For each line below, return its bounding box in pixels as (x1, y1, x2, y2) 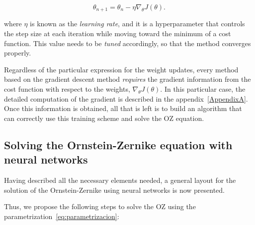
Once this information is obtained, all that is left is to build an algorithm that (4, 103, 242, 113)
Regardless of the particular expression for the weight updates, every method (4, 64, 239, 74)
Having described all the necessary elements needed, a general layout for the (4, 174, 236, 185)
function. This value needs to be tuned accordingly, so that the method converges (4, 38, 251, 48)
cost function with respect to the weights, (4, 84, 130, 94)
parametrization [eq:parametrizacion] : (4, 211, 119, 221)
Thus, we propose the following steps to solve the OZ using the (4, 201, 196, 212)
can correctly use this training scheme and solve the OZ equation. (4, 112, 204, 123)
